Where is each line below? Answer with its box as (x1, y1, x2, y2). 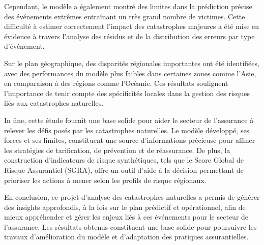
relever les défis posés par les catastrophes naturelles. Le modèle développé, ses (4, 125, 250, 135)
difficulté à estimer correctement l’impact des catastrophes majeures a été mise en (4, 21, 259, 32)
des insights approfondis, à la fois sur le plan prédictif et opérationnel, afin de (4, 201, 246, 212)
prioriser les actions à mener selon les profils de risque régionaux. (4, 174, 207, 185)
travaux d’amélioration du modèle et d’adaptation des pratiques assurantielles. (4, 231, 249, 242)
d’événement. (4, 41, 45, 51)
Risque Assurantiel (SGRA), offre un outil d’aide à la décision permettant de (4, 164, 244, 175)
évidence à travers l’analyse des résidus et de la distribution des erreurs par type (4, 30, 255, 41)
